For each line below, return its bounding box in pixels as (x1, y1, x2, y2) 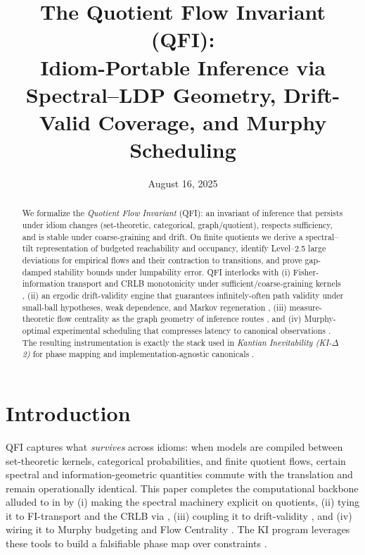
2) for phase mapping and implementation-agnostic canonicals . (22, 348, 255, 360)
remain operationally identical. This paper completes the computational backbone (6, 480, 359, 495)
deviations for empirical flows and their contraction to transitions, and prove (22, 254, 302, 266)
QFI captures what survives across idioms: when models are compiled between (6, 439, 343, 454)
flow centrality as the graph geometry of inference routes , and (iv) (57, 313, 302, 325)
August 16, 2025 (148, 176, 218, 191)
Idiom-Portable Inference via (40, 52, 326, 81)
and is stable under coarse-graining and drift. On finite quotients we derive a (22, 230, 303, 242)
